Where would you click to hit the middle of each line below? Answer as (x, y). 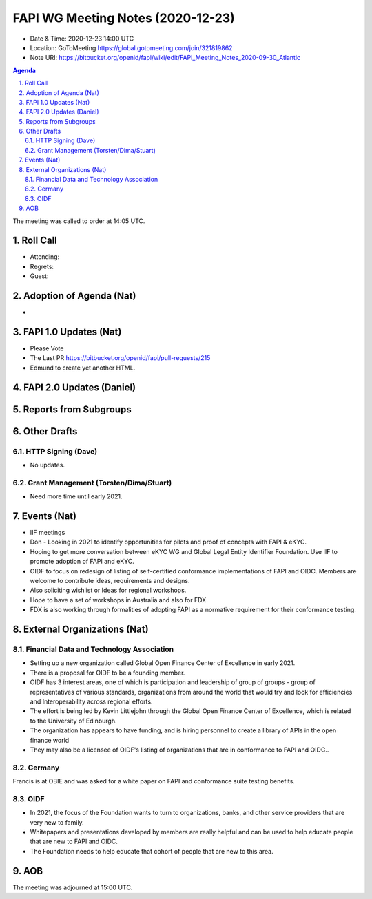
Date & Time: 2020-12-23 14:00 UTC (82, 39)
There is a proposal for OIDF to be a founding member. (107, 673)
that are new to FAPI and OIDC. (74, 842)
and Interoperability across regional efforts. (91, 701)
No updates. (48, 465)
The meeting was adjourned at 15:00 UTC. (73, 887)
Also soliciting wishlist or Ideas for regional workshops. (108, 590)
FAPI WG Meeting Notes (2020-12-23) (124, 18)
